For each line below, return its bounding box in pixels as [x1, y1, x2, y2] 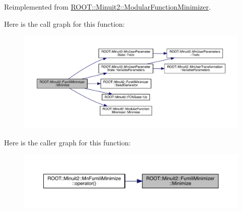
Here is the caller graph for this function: [4, 137, 131, 147]
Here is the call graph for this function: [4, 18, 125, 29]
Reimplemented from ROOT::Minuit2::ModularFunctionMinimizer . [4, 2, 211, 12]
